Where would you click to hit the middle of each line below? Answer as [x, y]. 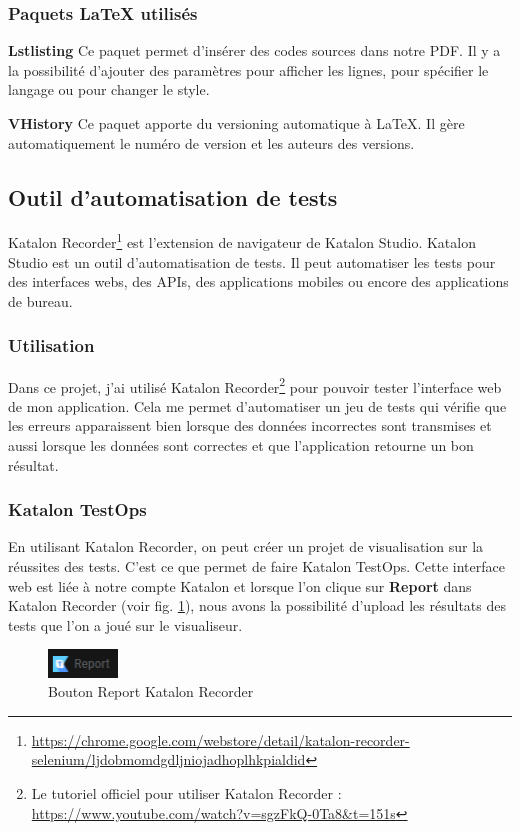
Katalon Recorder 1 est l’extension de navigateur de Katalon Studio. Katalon [242, 241]
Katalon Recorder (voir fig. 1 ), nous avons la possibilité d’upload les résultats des [257, 605]
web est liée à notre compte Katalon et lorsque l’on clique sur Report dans [240, 585]
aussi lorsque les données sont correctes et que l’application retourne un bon [241, 445]
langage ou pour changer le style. [109, 89]
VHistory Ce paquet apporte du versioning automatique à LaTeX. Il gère [236, 123]
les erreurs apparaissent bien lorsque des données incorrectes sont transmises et [250, 425]
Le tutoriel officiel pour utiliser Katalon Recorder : [186, 793]
